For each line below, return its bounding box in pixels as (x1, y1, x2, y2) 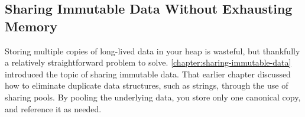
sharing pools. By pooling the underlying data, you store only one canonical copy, (5, 90, 301, 103)
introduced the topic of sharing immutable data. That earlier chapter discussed (5, 67, 291, 80)
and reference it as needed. (5, 102, 102, 115)
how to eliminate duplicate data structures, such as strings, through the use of (5, 79, 288, 92)
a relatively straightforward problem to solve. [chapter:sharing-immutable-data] (5, 56, 291, 69)
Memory (5, 17, 57, 35)
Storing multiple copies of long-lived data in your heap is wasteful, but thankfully (5, 44, 300, 57)
